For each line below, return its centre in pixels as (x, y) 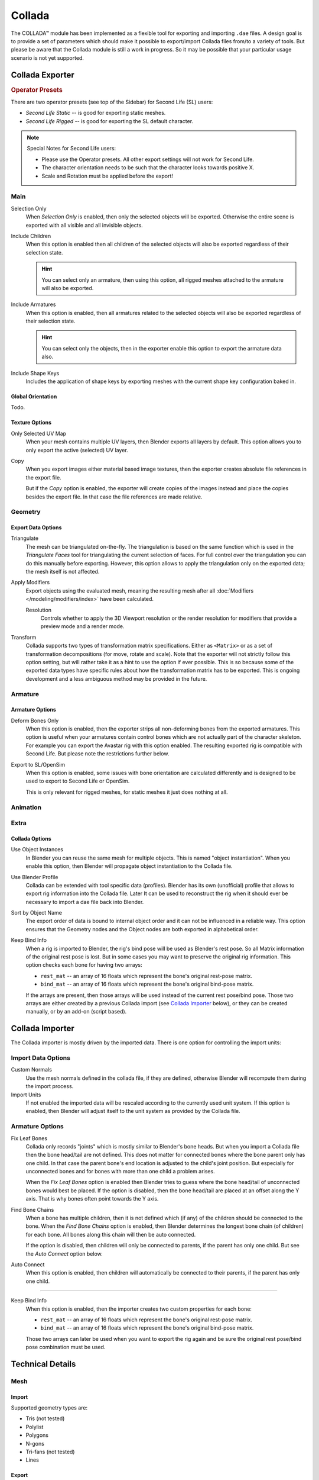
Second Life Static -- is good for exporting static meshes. (96, 113)
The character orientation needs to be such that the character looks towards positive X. (148, 168)
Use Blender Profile (35, 877)
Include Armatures (33, 304)
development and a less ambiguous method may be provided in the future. (116, 678)
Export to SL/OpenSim (38, 764)
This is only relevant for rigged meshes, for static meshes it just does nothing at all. (127, 792)
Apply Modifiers (30, 583)
